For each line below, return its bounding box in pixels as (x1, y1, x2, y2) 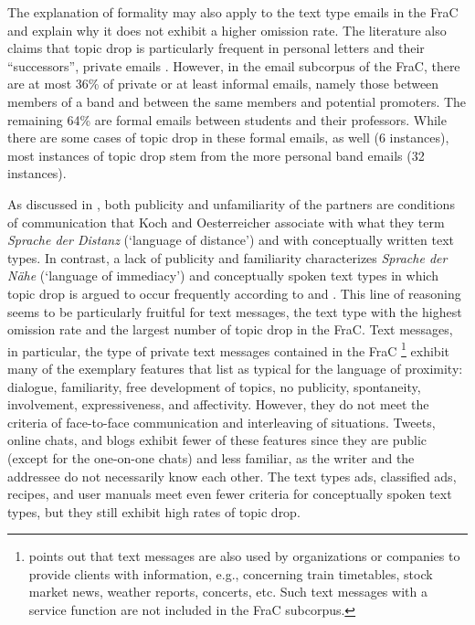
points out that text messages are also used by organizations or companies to (28, 546, 460, 566)
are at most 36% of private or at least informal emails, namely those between (7, 74, 439, 93)
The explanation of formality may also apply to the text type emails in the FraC (7, 3, 459, 21)
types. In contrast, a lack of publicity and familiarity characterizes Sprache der (7, 248, 448, 267)
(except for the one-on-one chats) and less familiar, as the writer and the (7, 448, 415, 467)
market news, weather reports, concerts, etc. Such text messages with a (28, 582, 427, 601)
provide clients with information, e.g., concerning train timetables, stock (28, 564, 433, 583)
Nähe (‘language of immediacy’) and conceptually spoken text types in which (7, 266, 438, 285)
